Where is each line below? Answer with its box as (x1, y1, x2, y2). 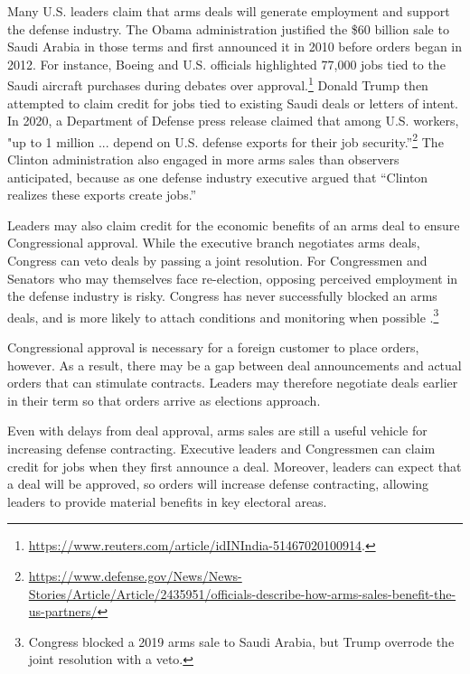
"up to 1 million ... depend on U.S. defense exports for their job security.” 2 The (7, 129, 444, 151)
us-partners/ (28, 602, 98, 621)
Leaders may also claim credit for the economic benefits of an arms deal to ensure (7, 215, 460, 234)
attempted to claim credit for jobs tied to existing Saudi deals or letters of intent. (7, 93, 459, 112)
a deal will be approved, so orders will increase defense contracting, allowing (7, 474, 428, 493)
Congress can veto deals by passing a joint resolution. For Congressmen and (7, 251, 428, 270)
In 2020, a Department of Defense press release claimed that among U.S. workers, (7, 111, 459, 130)
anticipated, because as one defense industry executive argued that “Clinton (7, 167, 428, 186)
